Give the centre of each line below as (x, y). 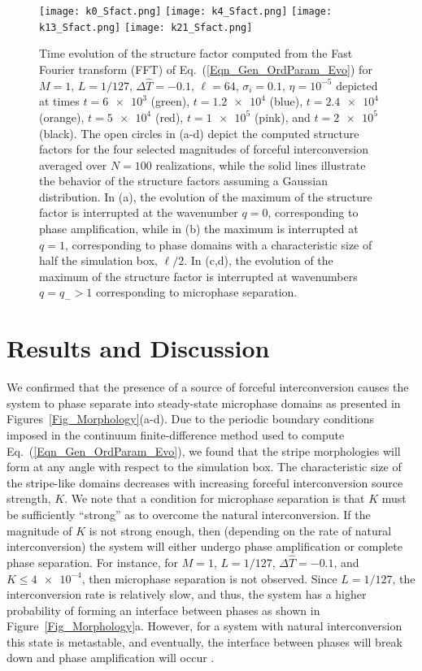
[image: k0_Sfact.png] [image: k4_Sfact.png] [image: (186, 11)
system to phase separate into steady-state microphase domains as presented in (204, 403)
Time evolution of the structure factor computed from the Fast (196, 53)
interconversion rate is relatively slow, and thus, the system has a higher (187, 594)
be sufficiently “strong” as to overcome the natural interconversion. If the (189, 514)
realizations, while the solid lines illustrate (261, 165)
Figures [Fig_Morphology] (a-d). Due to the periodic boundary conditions (191, 419)
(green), (170, 101)
